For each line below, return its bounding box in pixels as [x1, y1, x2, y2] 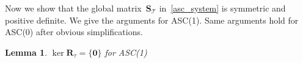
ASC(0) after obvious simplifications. [5, 25, 143, 38]
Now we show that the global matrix [5, 2, 142, 14]
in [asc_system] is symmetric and [159, 2, 286, 14]
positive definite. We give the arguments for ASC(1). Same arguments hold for [5, 13, 299, 26]
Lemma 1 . [5, 45, 48, 58]
